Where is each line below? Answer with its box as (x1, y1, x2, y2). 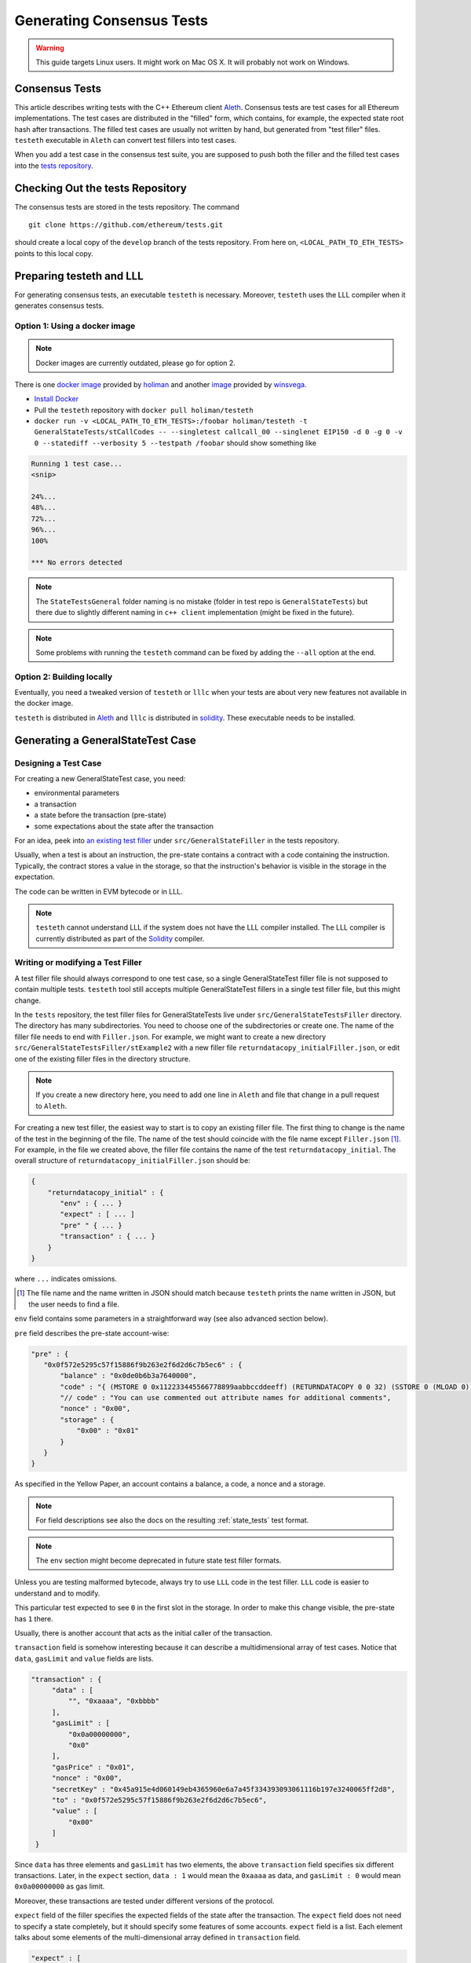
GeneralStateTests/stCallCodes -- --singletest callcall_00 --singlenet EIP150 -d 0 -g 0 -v (34, 428, 403, 437)
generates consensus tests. (14, 301, 104, 310)
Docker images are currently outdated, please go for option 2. (35, 358, 235, 367)
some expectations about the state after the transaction (34, 821, 214, 831)
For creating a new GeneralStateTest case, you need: (14, 773, 186, 783)
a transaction (34, 799, 77, 809)
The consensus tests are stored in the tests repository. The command (14, 202, 239, 211)
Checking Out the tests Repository (14, 181, 188, 195)
